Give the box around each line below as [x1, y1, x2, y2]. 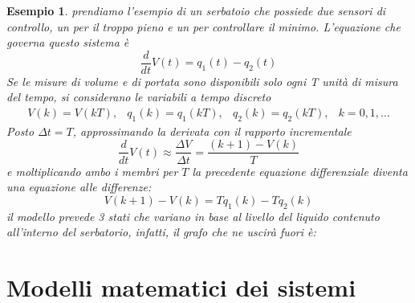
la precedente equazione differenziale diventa [192, 162, 408, 179]
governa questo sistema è [6, 34, 129, 51]
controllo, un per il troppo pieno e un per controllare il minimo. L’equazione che [6, 18, 401, 35]
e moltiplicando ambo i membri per [6, 162, 178, 179]
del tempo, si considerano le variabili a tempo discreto [6, 88, 271, 105]
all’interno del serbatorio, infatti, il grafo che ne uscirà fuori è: [6, 223, 316, 240]
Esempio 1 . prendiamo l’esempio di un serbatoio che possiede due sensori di [6, 2, 386, 18]
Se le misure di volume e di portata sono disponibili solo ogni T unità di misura [6, 72, 398, 89]
